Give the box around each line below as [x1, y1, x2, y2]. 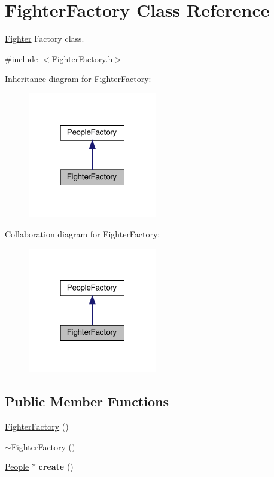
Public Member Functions [5, 392, 169, 411]
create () [38, 460, 74, 473]
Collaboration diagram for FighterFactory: [5, 228, 160, 240]
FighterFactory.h [51, 52, 113, 65]
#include [5, 52, 38, 65]
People [5, 460, 29, 473]
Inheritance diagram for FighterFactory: [5, 72, 151, 85]
